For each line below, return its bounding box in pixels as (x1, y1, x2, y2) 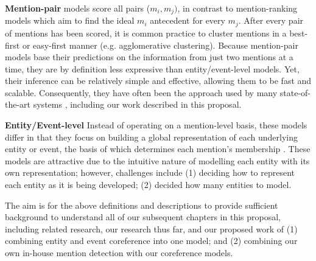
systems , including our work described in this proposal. (33, 98, 242, 111)
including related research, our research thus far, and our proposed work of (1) (5, 222, 298, 235)
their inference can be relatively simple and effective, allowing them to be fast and (5, 74, 312, 87)
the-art (5, 98, 31, 111)
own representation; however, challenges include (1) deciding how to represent (5, 166, 295, 179)
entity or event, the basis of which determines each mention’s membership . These (5, 142, 311, 155)
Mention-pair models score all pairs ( (5, 2, 150, 14)
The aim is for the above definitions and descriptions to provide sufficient (5, 198, 278, 211)
